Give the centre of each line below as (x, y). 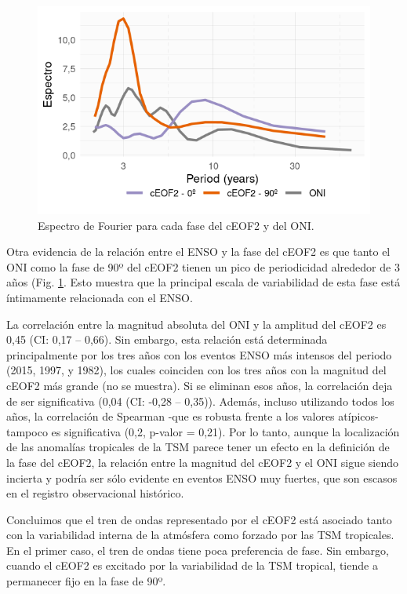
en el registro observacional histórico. (95, 493)
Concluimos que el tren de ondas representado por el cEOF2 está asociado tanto (199, 519)
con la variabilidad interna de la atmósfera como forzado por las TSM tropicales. (200, 535)
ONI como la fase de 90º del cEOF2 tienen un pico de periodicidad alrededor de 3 (203, 266)
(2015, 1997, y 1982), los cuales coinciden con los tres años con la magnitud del (196, 370)
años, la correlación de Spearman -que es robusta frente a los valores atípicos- (193, 416)
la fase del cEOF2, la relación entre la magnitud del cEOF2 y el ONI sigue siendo (203, 462)
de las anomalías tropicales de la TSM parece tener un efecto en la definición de (198, 447)
